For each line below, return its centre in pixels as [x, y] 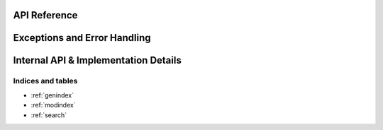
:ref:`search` [49, 115]
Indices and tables [45, 81]
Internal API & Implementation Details [98, 60]
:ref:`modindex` [53, 105]
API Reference [45, 15]
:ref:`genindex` [52, 95]
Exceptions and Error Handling [82, 38]
